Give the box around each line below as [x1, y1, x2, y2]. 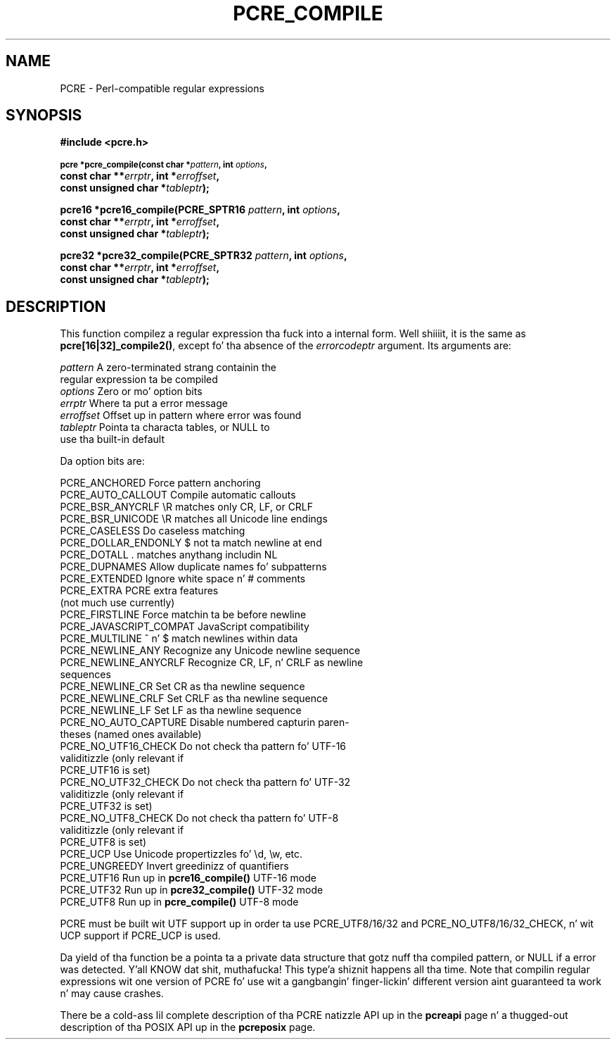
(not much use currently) [60, 596, 175, 609]
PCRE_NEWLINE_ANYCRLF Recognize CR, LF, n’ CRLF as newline [60, 656, 364, 669]
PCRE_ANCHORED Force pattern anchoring [60, 477, 261, 489]
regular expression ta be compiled [60, 373, 218, 386]
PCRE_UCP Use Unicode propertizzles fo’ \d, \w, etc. [60, 848, 303, 861]
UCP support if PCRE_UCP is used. [60, 930, 221, 942]
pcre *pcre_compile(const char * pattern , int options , [60, 160, 267, 170]
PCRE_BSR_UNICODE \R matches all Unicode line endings [60, 513, 328, 525]
